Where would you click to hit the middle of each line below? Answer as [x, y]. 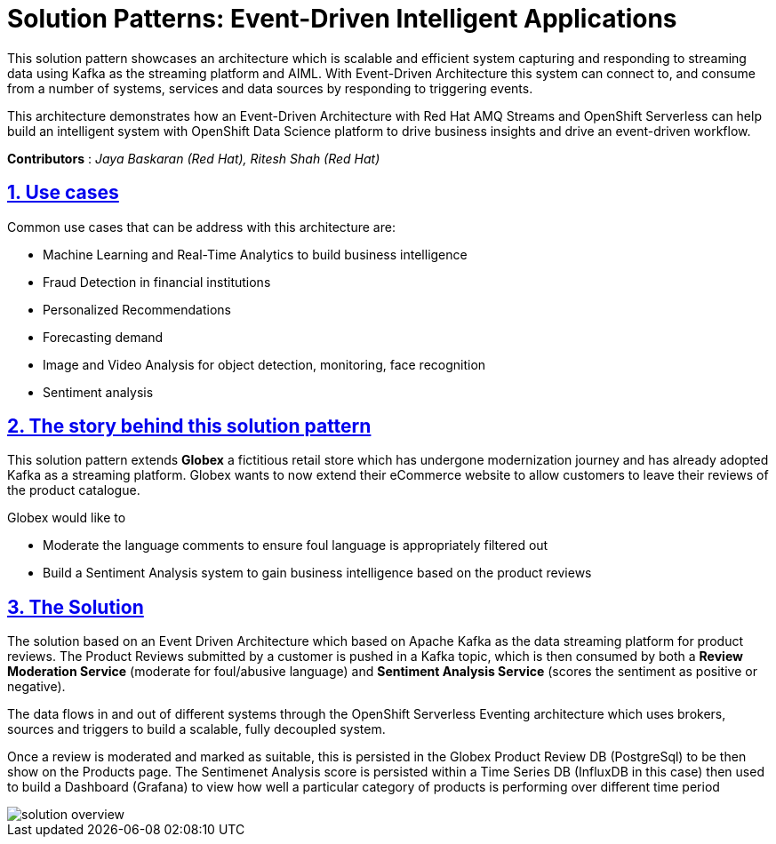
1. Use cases [63, 193]
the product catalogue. [74, 490]
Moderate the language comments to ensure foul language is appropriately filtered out [296, 545]
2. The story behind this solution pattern [189, 426]
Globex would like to [67, 518]
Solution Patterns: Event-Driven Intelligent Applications [342, 19]
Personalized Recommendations [137, 309]
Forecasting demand [103, 337]
